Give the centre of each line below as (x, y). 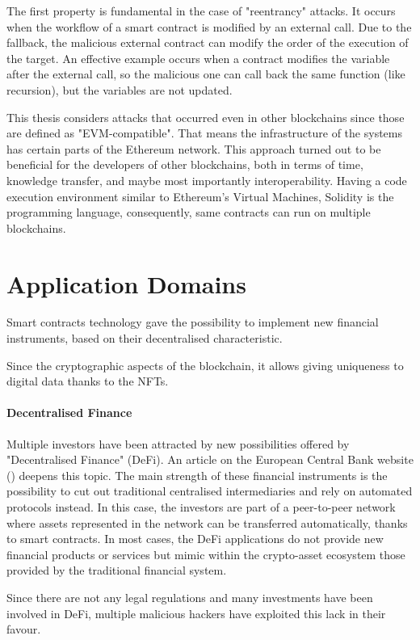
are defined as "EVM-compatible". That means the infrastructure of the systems (204, 133)
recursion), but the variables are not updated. (120, 89)
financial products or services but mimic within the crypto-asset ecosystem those (206, 554)
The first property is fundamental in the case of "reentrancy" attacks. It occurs (201, 11)
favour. (24, 629)
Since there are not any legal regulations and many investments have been (190, 597)
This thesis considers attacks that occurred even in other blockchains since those (206, 117)
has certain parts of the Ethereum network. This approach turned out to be (194, 148)
